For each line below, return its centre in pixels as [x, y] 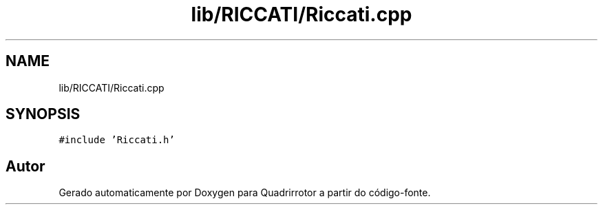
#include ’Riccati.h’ [117, 140]
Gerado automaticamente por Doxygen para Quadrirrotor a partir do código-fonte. [245, 193]
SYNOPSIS [43, 114]
